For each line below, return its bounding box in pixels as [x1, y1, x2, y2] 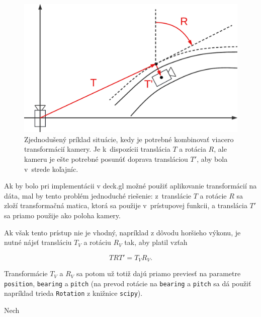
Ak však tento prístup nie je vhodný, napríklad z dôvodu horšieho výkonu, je [4, 227, 241, 237]
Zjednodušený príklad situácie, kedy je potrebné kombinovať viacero [24, 134, 234, 144]
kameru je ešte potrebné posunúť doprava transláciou [24, 154, 188, 164]
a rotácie [200, 190, 227, 201]
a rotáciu [83, 237, 111, 247]
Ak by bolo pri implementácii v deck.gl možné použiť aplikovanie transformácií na [4, 180, 257, 191]
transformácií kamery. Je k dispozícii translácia [24, 144, 170, 154]
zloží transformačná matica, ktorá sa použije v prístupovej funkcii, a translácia [4, 200, 247, 211]
